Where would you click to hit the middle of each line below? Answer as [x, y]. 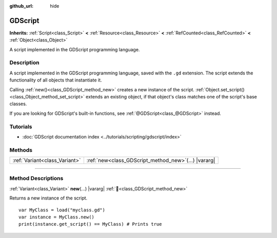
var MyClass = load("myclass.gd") [62, 210]
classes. [18, 104]
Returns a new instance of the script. [48, 198]
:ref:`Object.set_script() [220, 89]
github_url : [21, 6]
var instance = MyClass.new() [57, 217]
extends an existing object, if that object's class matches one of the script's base [171, 97]
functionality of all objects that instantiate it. [56, 80]
